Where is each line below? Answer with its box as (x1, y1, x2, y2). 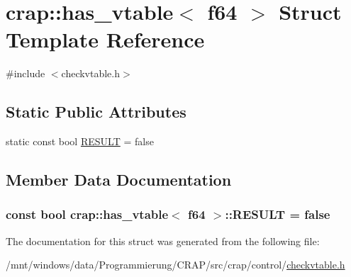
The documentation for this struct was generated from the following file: (6, 233, 320, 248)
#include (6, 66, 45, 81)
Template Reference (6, 25, 205, 54)
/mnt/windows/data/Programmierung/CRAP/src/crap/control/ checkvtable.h (6, 257, 345, 272)
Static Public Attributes (6, 101, 186, 123)
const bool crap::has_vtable (6, 205, 169, 223)
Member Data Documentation (6, 169, 232, 191)
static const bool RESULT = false (6, 134, 154, 149)
